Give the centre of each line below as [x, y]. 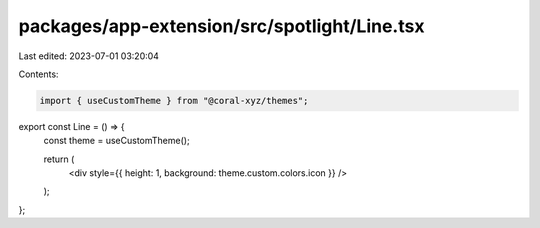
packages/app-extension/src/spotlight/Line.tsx [221, 26]
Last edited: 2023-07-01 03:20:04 [89, 56]
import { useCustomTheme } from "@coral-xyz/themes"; [174, 100]
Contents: [38, 74]
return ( [59, 159]
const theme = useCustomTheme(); [116, 141]
